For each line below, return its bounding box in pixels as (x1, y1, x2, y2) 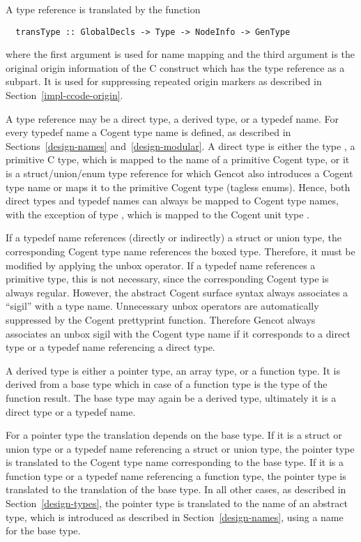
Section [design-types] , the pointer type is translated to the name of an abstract (6, 496, 348, 511)
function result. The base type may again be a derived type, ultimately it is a (6, 390, 337, 405)
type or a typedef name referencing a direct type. (6, 340, 215, 354)
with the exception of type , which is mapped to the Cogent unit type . (6, 206, 310, 221)
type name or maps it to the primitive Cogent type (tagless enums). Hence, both (6, 179, 351, 194)
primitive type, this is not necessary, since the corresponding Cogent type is (6, 271, 329, 286)
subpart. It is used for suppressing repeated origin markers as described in (6, 74, 322, 89)
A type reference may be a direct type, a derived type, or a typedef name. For (6, 111, 339, 126)
